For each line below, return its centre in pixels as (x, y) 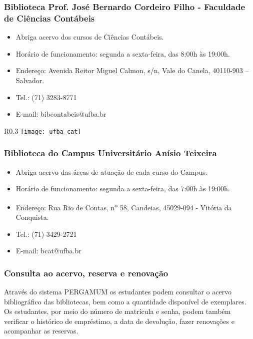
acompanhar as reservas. (41, 331)
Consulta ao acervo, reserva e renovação (86, 273)
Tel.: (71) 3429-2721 (46, 234)
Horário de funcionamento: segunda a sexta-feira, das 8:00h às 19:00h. (123, 53)
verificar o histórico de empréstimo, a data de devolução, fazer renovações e (119, 321)
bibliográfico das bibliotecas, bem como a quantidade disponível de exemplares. (125, 301)
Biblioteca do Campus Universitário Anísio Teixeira (110, 153)
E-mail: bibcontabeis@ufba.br (61, 114)
